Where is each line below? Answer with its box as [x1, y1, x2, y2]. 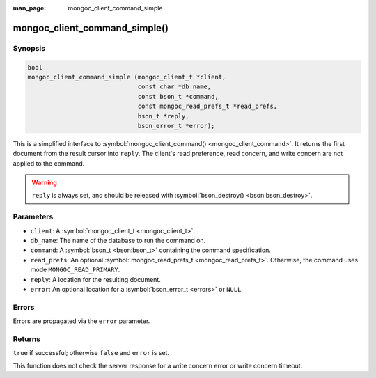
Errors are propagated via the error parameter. [13, 317, 150, 325]
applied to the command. [13, 159, 85, 167]
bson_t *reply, [137, 112, 189, 120]
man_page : [13, 4, 47, 12]
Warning [31, 178, 57, 187]
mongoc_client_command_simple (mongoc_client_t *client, [27, 73, 226, 81]
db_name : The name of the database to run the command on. [30, 236, 206, 244]
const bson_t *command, [137, 93, 219, 100]
